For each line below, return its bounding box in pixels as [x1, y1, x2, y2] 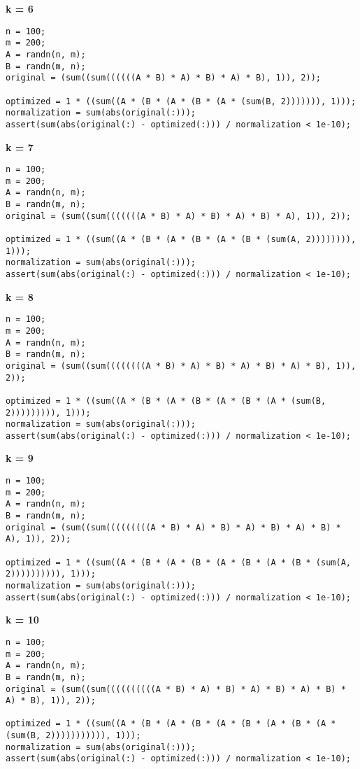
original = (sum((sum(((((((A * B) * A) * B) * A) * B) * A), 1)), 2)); [6, 211, 351, 221]
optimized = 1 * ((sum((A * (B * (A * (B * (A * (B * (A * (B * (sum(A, [6, 557, 351, 567]
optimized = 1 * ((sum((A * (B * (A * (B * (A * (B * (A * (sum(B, [6, 395, 326, 406]
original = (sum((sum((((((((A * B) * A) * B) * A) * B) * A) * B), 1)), [6, 360, 357, 371]
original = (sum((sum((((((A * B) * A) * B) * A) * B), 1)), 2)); [6, 73, 322, 83]
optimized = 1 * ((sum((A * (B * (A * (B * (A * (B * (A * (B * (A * [6, 719, 336, 729]
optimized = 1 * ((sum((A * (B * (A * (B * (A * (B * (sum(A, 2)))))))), [6, 234, 357, 245]
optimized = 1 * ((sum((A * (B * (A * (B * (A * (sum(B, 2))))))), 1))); [6, 96, 357, 106]
